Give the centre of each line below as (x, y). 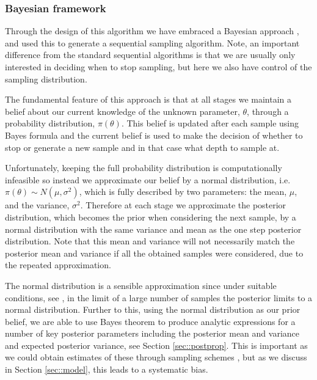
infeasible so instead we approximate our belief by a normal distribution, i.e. (148, 179)
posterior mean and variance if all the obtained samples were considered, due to (154, 253)
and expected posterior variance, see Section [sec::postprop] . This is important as (156, 345)
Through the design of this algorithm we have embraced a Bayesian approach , (152, 31)
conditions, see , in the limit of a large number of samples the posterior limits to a (159, 297)
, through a (268, 111)
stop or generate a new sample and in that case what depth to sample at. (142, 147)
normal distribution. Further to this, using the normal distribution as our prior (153, 309)
